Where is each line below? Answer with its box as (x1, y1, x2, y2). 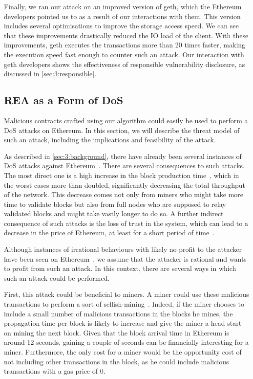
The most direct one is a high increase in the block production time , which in (4, 170, 239, 180)
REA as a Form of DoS (4, 92, 124, 108)
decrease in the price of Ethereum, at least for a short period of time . (4, 227, 215, 238)
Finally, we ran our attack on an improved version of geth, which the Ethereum (4, 1, 242, 11)
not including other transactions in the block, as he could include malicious (4, 356, 229, 366)
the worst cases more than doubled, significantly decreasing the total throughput (4, 179, 246, 190)
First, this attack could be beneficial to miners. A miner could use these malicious (4, 289, 249, 299)
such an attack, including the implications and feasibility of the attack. (4, 134, 216, 145)
